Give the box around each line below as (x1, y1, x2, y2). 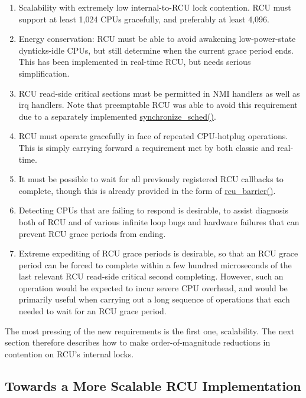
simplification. (18, 67, 70, 79)
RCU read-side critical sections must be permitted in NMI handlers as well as (18, 87, 300, 99)
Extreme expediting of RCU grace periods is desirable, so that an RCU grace (18, 247, 298, 259)
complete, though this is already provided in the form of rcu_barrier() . (18, 184, 276, 196)
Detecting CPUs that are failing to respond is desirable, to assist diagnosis (18, 204, 288, 216)
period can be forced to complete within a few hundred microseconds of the (18, 258, 292, 271)
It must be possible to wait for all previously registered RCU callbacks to (18, 173, 284, 185)
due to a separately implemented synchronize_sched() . (18, 110, 216, 122)
